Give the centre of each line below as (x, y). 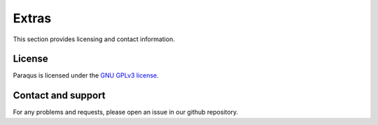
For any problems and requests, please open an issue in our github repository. (126, 112)
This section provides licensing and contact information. (94, 39)
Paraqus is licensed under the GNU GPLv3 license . (86, 75)
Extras (32, 18)
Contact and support (59, 95)
